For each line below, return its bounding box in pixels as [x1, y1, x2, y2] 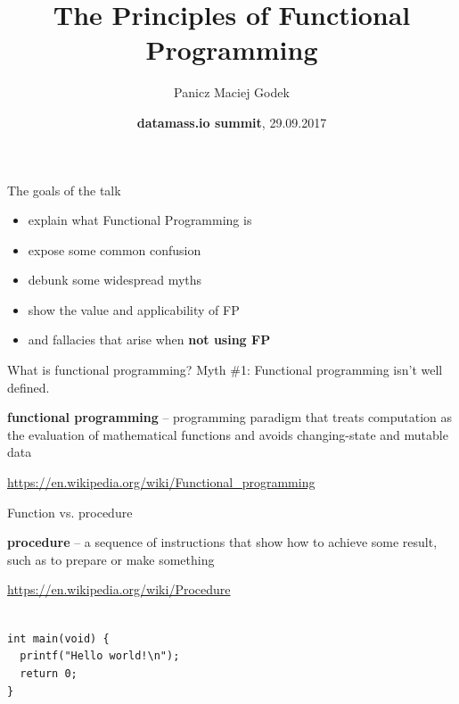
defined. [7, 377, 50, 396]
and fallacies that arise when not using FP [28, 330, 271, 349]
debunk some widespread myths [28, 270, 202, 289]
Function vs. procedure [7, 502, 133, 521]
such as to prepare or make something [7, 550, 215, 568]
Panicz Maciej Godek [174, 83, 290, 102]
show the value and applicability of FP [28, 300, 240, 319]
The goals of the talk [7, 180, 121, 199]
